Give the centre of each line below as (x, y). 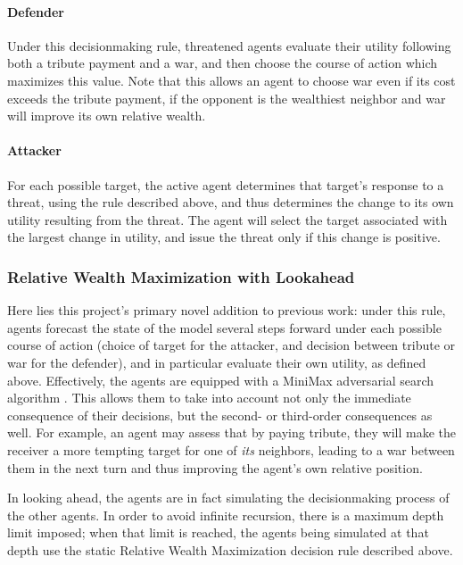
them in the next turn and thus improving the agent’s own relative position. (215, 467)
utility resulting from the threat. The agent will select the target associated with (227, 219)
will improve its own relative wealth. (107, 116)
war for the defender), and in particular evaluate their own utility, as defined (217, 362)
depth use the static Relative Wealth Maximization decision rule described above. (230, 549)
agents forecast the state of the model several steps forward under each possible (224, 327)
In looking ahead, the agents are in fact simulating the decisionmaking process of (228, 498)
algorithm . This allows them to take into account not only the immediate (209, 398)
